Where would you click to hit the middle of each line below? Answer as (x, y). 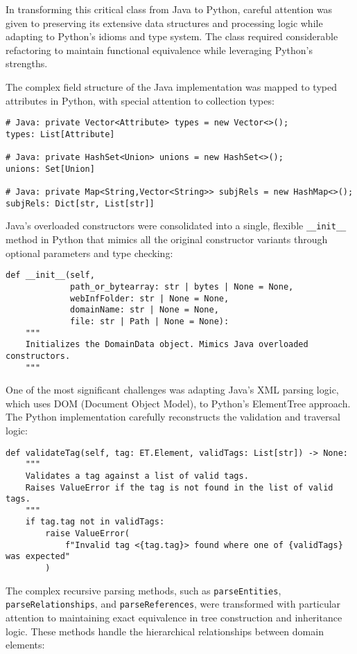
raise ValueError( (87, 534)
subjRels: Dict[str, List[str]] (80, 203)
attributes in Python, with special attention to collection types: (140, 100)
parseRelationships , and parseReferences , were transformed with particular (173, 604)
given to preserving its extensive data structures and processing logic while (164, 23)
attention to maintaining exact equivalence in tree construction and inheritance (174, 618)
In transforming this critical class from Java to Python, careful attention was (169, 9)
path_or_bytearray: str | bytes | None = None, (182, 286)
